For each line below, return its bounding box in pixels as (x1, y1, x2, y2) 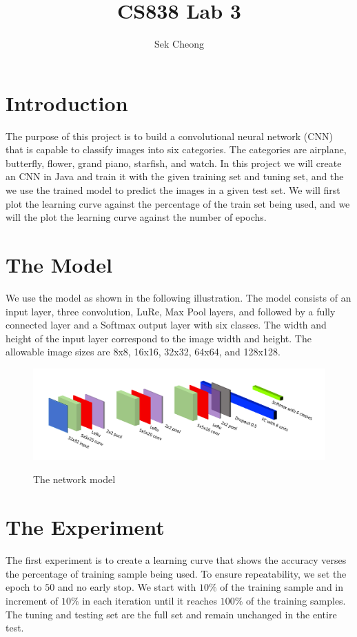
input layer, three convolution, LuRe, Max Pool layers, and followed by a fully (6, 304, 336, 318)
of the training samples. (246, 593, 346, 607)
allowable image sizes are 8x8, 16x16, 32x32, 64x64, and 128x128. (6, 344, 280, 359)
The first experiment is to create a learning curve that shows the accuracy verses (6, 553, 347, 567)
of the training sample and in (220, 580, 344, 594)
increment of (6, 593, 59, 607)
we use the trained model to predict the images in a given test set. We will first (6, 183, 340, 197)
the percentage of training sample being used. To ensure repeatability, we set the (6, 566, 347, 580)
